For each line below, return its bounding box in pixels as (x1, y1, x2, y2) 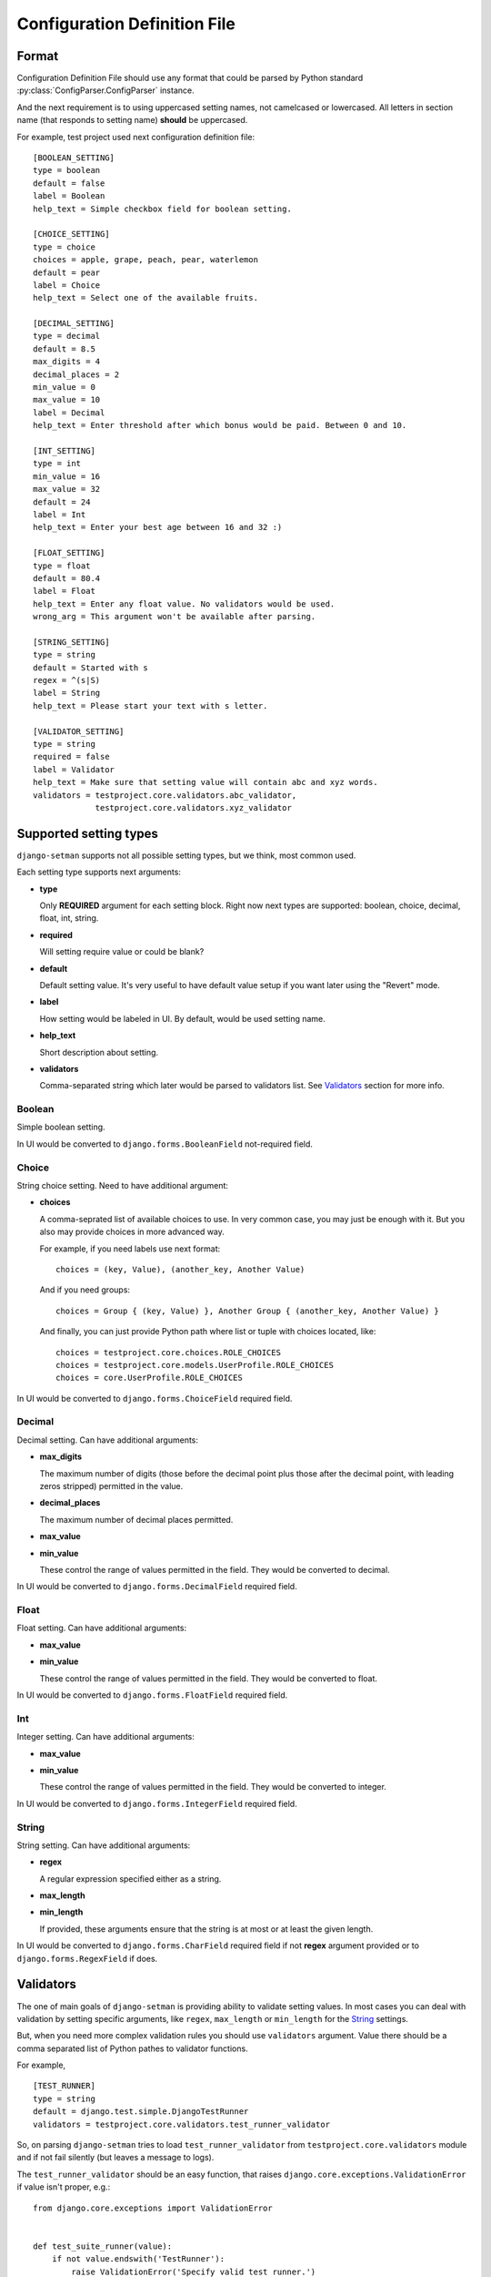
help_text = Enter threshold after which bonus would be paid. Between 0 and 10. (33, 420, 407, 431)
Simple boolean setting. (16, 1121, 105, 1133)
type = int (33, 458, 82, 469)
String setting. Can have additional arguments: (16, 1840, 191, 1851)
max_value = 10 (33, 394, 101, 405)
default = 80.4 (33, 573, 101, 583)
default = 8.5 (33, 343, 95, 354)
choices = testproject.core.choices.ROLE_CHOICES (55, 1347, 282, 1357)
